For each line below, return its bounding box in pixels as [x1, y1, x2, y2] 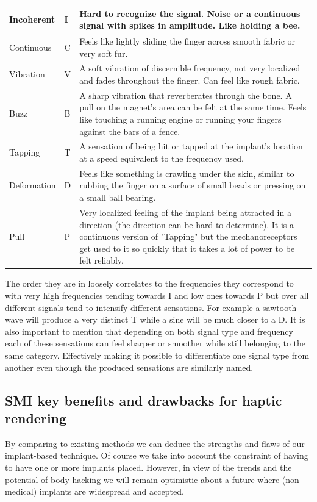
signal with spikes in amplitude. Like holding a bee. [79, 19, 301, 32]
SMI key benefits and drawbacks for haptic [5, 390, 282, 409]
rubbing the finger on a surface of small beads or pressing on [79, 179, 306, 192]
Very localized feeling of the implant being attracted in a [79, 206, 291, 218]
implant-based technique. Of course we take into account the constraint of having [5, 449, 308, 462]
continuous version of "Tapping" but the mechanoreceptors [79, 230, 297, 243]
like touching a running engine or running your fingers [79, 113, 282, 125]
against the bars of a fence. [79, 124, 180, 137]
